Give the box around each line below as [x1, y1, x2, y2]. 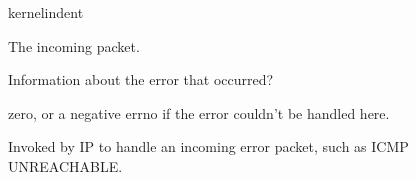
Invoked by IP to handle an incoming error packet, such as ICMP [8, 136, 409, 157]
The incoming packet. [8, 35, 140, 56]
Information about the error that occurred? [8, 69, 274, 90]
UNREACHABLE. [8, 155, 123, 176]
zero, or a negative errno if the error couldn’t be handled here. [8, 102, 390, 123]
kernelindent [8, 2, 84, 22]
